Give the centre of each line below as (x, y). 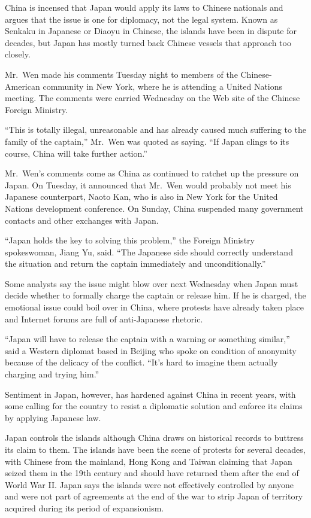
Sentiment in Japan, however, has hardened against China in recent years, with (150, 394)
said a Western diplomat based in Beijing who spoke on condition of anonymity (151, 350)
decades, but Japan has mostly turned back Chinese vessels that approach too (148, 42)
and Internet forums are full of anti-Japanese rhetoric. (104, 319)
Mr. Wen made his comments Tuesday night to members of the (121, 74)
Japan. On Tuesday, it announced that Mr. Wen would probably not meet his (148, 185)
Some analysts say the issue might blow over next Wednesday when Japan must (152, 283)
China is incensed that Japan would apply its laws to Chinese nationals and (144, 7)
